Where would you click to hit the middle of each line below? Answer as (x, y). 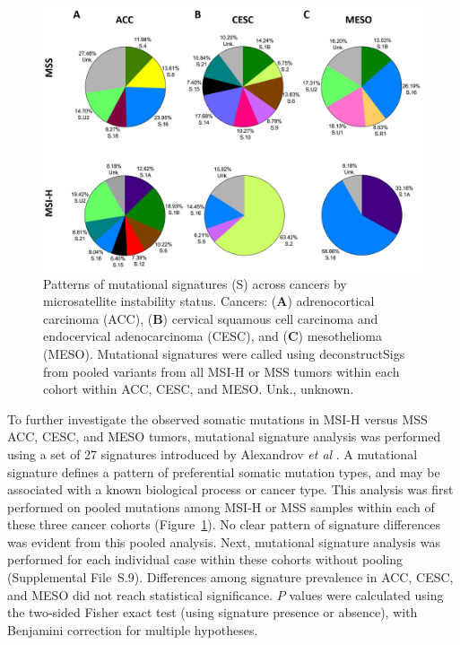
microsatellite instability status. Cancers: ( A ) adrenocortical (209, 301)
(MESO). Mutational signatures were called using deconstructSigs (224, 353)
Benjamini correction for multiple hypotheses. (133, 629)
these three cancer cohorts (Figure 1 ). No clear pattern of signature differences (224, 524)
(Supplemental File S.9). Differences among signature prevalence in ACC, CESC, (230, 577)
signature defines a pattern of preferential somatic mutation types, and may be (224, 471)
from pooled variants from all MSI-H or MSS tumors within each (221, 371)
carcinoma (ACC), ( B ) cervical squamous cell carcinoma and (211, 318)
